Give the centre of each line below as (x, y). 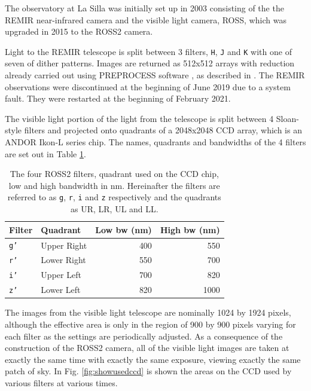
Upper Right (64, 245)
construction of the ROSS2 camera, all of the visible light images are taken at (147, 348)
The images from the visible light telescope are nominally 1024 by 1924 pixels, (148, 312)
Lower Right (63, 260)
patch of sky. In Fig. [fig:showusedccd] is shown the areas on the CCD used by (148, 371)
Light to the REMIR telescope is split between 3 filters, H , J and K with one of (148, 51)
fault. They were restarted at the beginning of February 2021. (118, 98)
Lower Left (61, 290)
